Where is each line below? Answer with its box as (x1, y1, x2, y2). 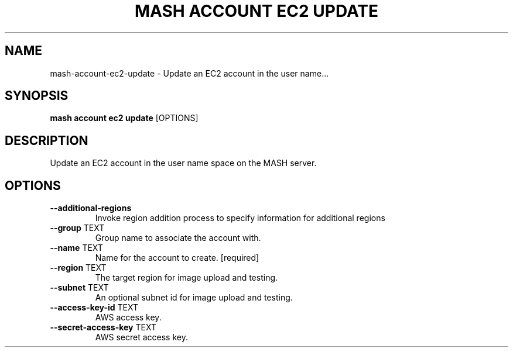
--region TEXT (50, 263, 107, 273)
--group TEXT (50, 223, 105, 233)
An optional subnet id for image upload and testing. (95, 292, 293, 303)
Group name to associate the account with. (95, 233, 261, 243)
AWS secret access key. (95, 332, 188, 343)
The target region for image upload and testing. (95, 272, 278, 283)
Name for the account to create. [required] (95, 253, 259, 263)
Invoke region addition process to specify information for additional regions (95, 213, 385, 223)
